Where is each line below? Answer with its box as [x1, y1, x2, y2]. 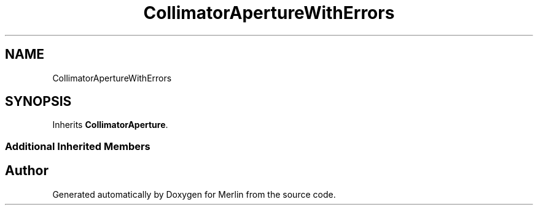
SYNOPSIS [5, 94, 72, 110]
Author [5, 163, 49, 179]
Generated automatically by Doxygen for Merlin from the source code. [52, 189, 336, 200]
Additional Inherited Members [5, 140, 150, 152]
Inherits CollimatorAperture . [52, 119, 168, 130]
